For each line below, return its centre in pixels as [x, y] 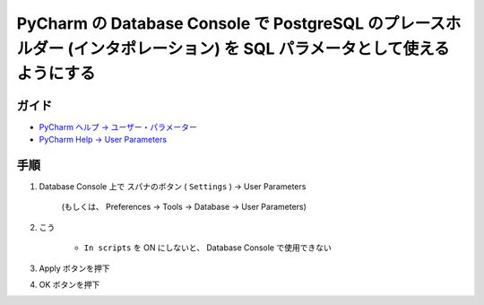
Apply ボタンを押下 [75, 268]
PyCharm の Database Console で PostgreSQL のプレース [231, 23]
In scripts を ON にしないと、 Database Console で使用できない [207, 248]
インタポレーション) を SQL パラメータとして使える [261, 48]
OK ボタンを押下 [69, 284]
